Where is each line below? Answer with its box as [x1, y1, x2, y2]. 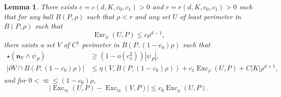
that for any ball [4, 11, 53, 21]
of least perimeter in [179, 11, 241, 21]
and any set [135, 11, 170, 21]
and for [4, 74, 26, 85]
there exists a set [4, 39, 55, 50]
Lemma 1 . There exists [4, 1, 77, 11]
